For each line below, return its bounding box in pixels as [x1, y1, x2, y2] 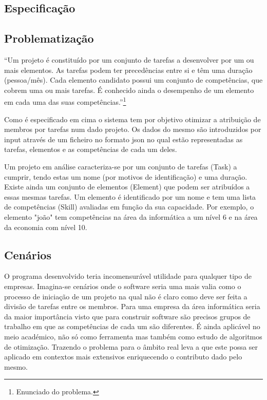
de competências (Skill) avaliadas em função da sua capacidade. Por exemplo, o [4, 201, 254, 212]
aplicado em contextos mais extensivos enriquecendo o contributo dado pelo [4, 351, 242, 362]
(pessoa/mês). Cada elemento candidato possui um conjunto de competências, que [4, 74, 263, 85]
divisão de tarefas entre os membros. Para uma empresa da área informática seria [4, 301, 260, 312]
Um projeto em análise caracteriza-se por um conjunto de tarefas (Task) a [4, 161, 237, 172]
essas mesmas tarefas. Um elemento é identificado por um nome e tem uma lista [4, 191, 256, 202]
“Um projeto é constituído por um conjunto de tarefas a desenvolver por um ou [4, 54, 254, 65]
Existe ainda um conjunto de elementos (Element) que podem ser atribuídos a [4, 181, 250, 192]
